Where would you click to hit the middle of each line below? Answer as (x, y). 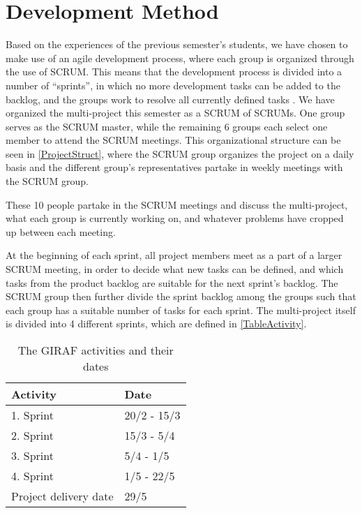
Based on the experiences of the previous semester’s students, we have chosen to (177, 44)
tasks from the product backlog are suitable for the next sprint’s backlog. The (172, 282)
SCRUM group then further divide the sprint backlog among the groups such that (181, 296)
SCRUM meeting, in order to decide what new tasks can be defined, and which (175, 269)
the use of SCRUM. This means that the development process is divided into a (174, 72)
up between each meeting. (61, 231)
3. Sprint (32, 455)
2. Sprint (32, 435)
